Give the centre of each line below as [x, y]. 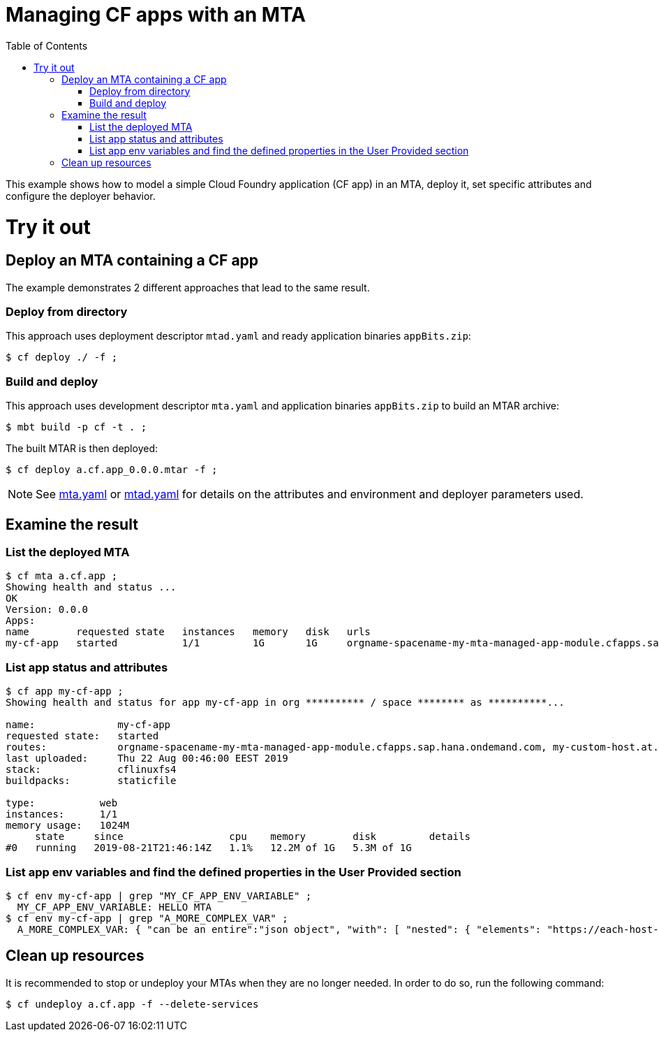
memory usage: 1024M [68, 826]
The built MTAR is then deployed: [82, 449]
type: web [62, 803]
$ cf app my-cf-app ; [65, 691]
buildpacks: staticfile [91, 781]
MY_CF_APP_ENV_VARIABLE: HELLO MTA [114, 907]
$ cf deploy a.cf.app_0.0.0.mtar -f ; [112, 470]
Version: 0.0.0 [47, 610]
